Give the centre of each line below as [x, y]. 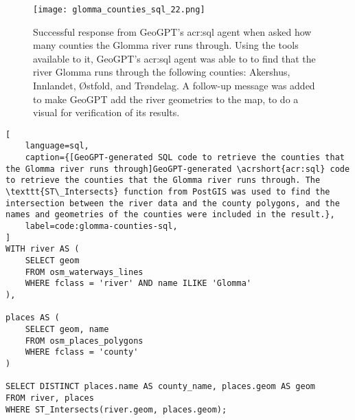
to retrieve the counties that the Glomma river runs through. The [163, 180]
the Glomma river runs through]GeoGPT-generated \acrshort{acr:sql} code [178, 169]
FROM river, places [50, 398]
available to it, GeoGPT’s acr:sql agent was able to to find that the [174, 58]
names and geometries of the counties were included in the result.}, [170, 215]
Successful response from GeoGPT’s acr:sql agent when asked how [172, 31]
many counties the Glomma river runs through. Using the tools [166, 45]
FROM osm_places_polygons [84, 341]
